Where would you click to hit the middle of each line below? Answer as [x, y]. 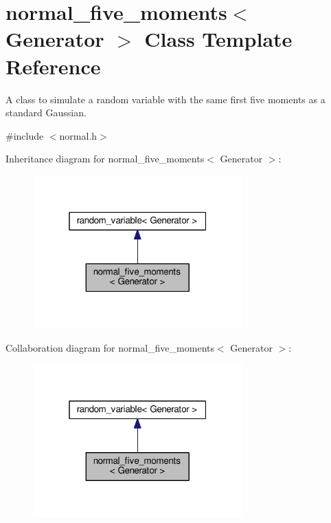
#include [25, 135]
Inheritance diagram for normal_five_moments [105, 159]
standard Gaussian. [46, 113]
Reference [53, 66]
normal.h [78, 135]
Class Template [218, 39]
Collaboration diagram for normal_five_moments [110, 347]
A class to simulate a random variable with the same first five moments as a [165, 99]
